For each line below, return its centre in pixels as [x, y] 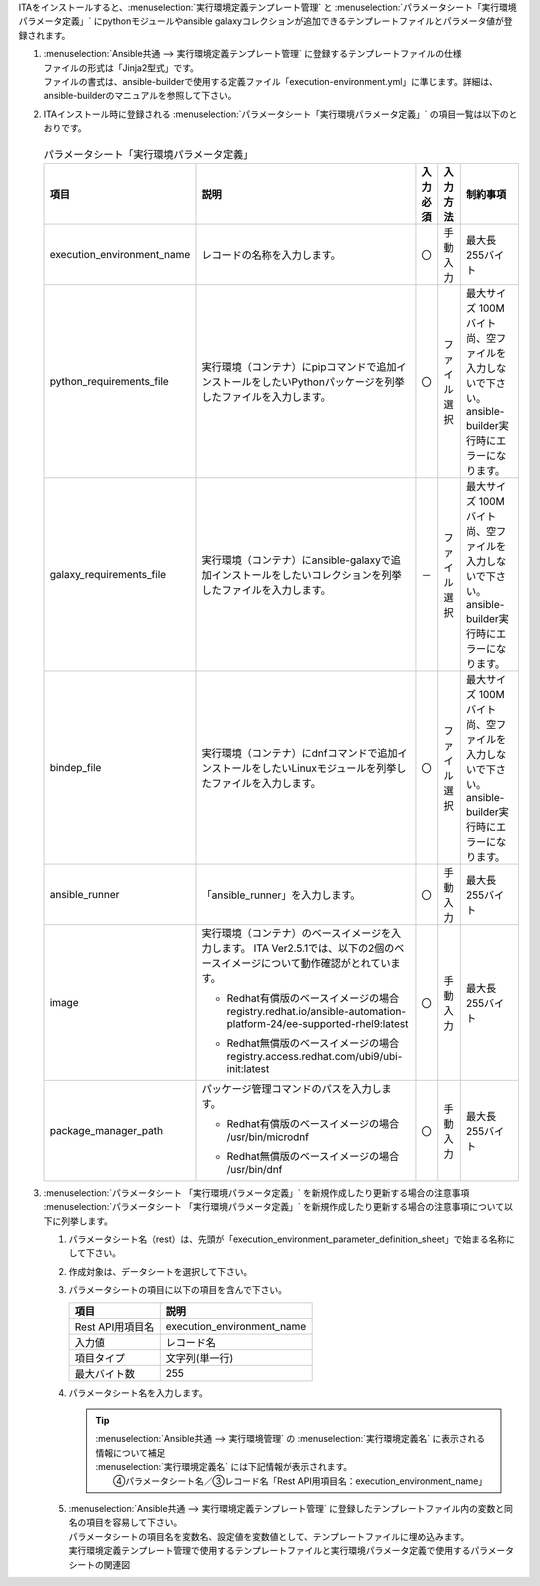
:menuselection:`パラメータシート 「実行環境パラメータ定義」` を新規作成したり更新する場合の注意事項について [274, 1207]
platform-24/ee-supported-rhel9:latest [317, 1023]
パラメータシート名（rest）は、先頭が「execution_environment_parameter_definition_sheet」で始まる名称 [287, 1239]
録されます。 [44, 35]
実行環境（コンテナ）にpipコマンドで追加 [299, 367]
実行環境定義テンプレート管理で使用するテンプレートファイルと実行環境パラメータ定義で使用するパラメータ [291, 1551]
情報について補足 [130, 1452]
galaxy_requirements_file [108, 574]
